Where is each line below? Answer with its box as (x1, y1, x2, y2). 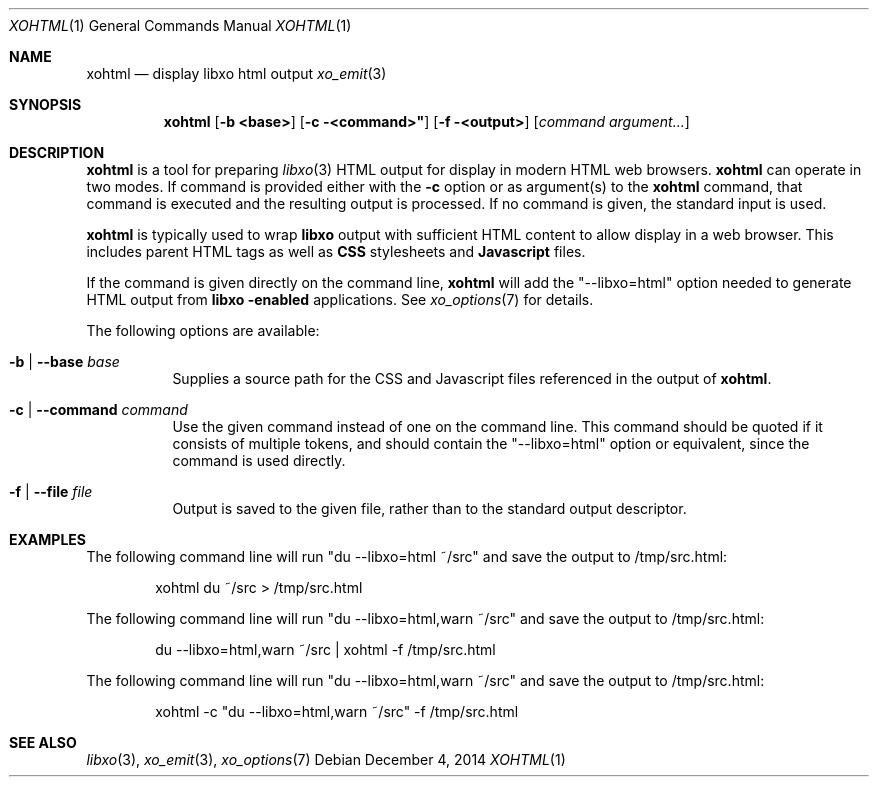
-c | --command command (9, 401, 188, 418)
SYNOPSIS (9, 96, 82, 113)
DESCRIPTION (9, 144, 105, 161)
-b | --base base (9, 353, 120, 370)
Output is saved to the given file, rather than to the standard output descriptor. (172, 500, 687, 517)
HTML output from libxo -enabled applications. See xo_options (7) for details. (86, 291, 594, 308)
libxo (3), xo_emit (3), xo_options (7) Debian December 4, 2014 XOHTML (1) (86, 751, 566, 768)
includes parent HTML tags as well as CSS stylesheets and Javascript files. (86, 243, 586, 260)
